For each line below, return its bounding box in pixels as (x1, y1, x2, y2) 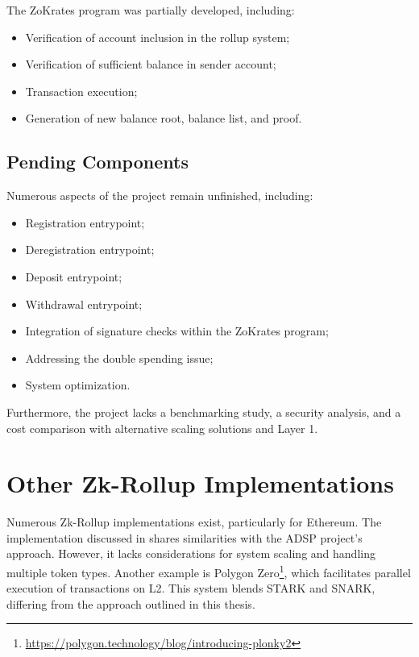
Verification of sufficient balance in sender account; (25, 56, 276, 73)
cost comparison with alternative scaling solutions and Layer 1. (6, 419, 318, 436)
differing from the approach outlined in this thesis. (6, 595, 255, 612)
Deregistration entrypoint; (25, 241, 155, 258)
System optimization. (25, 376, 131, 393)
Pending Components (6, 149, 189, 174)
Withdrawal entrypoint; (25, 295, 143, 312)
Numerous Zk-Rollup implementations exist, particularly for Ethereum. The (6, 514, 382, 530)
